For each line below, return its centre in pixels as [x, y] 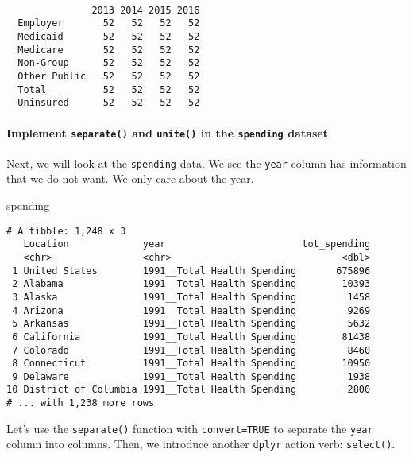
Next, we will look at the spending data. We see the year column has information [206, 163]
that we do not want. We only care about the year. [130, 178]
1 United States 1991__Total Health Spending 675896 [191, 271]
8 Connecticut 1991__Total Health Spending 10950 [191, 364]
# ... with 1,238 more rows [81, 403]
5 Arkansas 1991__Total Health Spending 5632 [191, 324]
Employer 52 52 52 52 [109, 23]
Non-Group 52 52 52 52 [109, 63]
